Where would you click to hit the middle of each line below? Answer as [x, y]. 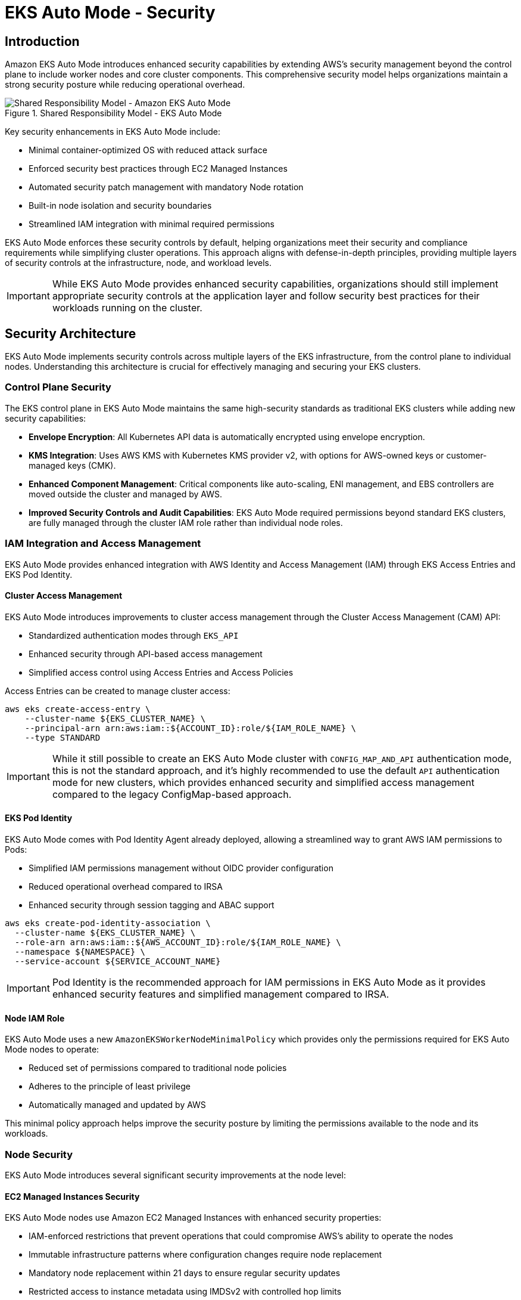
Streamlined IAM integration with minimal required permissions [152, 224]
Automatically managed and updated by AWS [117, 1105]
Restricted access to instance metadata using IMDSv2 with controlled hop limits [185, 1292]
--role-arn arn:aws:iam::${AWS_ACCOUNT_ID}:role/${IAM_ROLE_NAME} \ [178, 942]
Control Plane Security [58, 387]
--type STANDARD [63, 737]
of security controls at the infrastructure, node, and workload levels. [138, 263]
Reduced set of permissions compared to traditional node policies [158, 1068]
